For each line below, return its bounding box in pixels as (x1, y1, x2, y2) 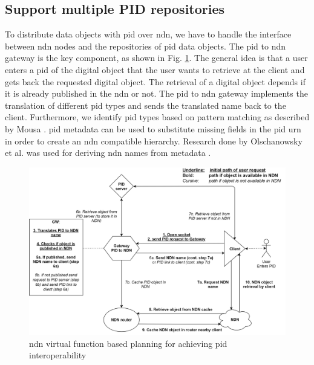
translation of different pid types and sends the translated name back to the (5, 99, 286, 111)
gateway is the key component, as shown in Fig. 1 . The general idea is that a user (5, 51, 308, 64)
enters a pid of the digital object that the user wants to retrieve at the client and (5, 63, 305, 76)
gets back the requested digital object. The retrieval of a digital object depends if (5, 75, 306, 88)
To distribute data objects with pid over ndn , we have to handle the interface (5, 28, 292, 40)
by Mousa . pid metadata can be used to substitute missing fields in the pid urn (5, 122, 301, 135)
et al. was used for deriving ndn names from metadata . (5, 146, 211, 159)
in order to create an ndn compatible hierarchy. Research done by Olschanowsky (5, 134, 303, 147)
